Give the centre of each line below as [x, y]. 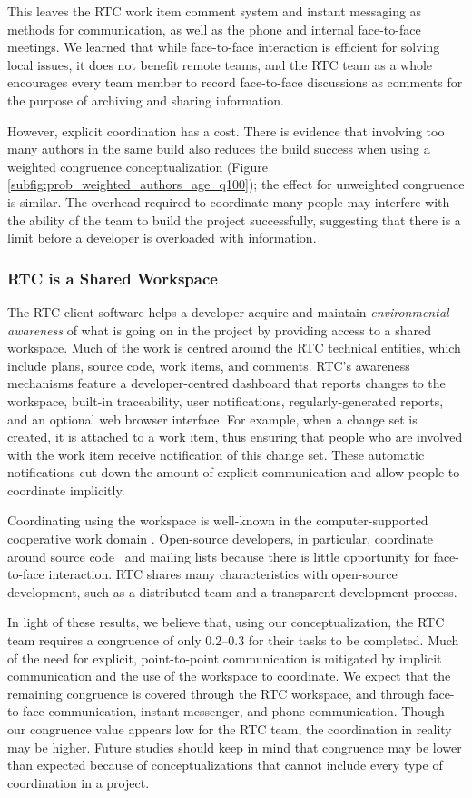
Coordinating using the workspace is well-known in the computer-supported [218, 520]
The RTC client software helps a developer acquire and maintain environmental [228, 311]
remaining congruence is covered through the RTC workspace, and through [216, 693]
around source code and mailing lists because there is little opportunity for [218, 556]
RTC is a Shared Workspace [113, 278]
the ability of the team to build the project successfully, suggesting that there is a [234, 219]
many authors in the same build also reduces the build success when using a [219, 149]
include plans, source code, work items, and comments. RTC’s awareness [209, 365]
